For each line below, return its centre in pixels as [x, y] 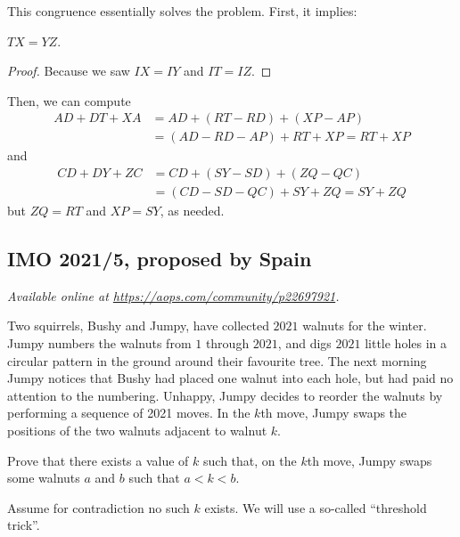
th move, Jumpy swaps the [334, 413]
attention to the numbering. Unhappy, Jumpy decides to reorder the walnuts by [225, 395]
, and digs [304, 343]
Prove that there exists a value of [98, 460]
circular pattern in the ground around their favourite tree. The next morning [217, 360]
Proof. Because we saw [69, 71]
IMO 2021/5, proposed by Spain [160, 259]
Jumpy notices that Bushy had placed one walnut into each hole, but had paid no [230, 378]
